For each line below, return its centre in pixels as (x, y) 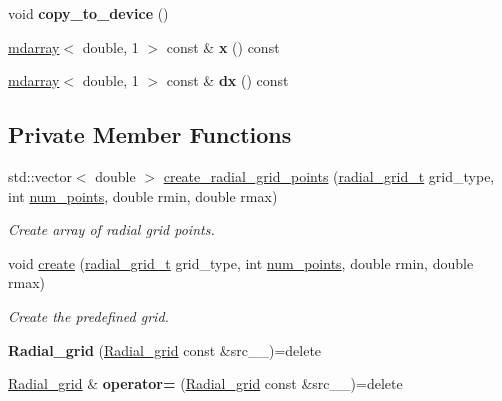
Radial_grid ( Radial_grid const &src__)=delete (165, 349)
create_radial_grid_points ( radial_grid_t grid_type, (329, 175)
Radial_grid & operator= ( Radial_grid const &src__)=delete (205, 383)
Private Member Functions (150, 134)
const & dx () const (227, 80)
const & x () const (223, 46)
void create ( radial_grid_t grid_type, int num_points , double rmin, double (241, 262)
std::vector (40, 175)
